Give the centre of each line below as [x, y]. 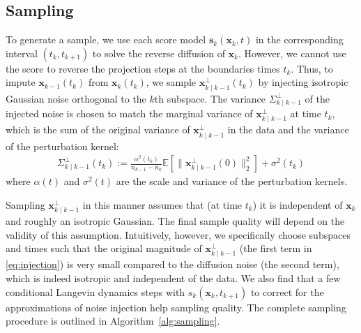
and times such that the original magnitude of [104, 248]
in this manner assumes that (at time [162, 204]
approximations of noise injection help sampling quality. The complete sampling [176, 307]
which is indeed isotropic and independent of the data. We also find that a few [173, 277]
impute [21, 82]
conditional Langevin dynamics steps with [95, 291]
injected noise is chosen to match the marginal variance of [129, 113]
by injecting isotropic [303, 82]
